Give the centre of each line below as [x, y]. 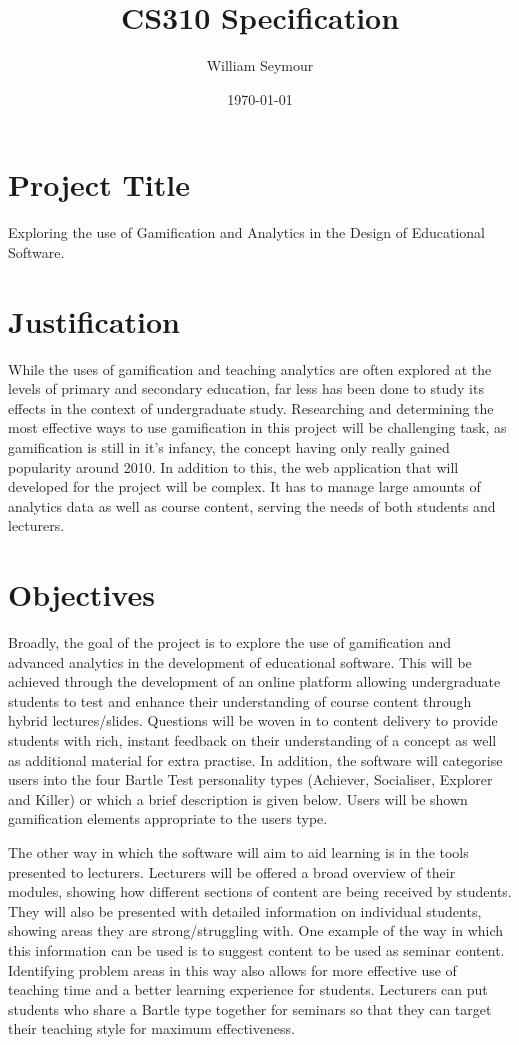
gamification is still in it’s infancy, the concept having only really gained [229, 446]
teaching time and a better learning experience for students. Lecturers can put [248, 989]
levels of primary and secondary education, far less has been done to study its [246, 388]
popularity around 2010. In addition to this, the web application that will [233, 466]
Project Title [99, 184]
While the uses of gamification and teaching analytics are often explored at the [250, 368]
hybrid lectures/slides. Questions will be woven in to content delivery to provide [253, 720]
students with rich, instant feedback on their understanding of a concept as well [252, 740]
